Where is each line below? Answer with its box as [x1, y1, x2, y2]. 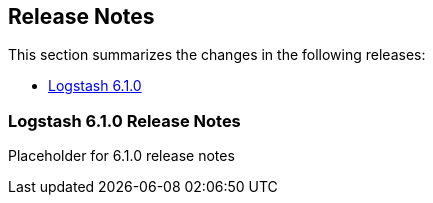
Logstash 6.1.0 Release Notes [8, 110, 241, 131]
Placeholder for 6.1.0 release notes [8, 147, 235, 165]
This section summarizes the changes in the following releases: [8, 46, 426, 64]
